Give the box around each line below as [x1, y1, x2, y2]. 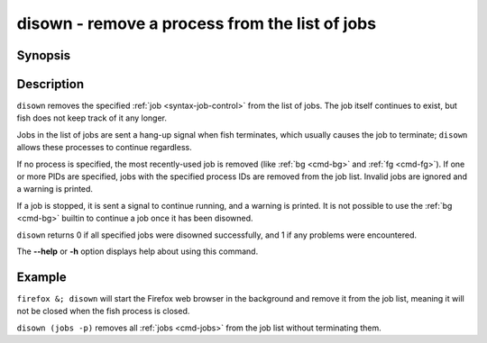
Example [16, 269, 67, 284]
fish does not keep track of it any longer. [16, 113, 167, 123]
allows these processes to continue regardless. [16, 142, 193, 153]
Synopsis [16, 48, 71, 63]
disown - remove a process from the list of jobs [16, 14, 377, 33]
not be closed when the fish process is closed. [16, 306, 190, 317]
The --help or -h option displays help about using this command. [16, 246, 259, 257]
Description [16, 77, 85, 92]
